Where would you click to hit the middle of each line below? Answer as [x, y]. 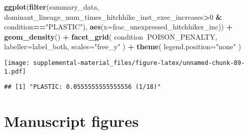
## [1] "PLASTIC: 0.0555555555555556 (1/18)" [82, 87]
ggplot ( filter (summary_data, [52, 7]
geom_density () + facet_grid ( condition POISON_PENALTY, [111, 36]
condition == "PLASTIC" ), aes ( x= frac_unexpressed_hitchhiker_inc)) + [118, 27]
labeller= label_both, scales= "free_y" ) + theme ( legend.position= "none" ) [123, 46]
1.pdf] [15, 71]
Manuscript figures [72, 121]
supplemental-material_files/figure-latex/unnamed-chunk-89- [139, 63]
